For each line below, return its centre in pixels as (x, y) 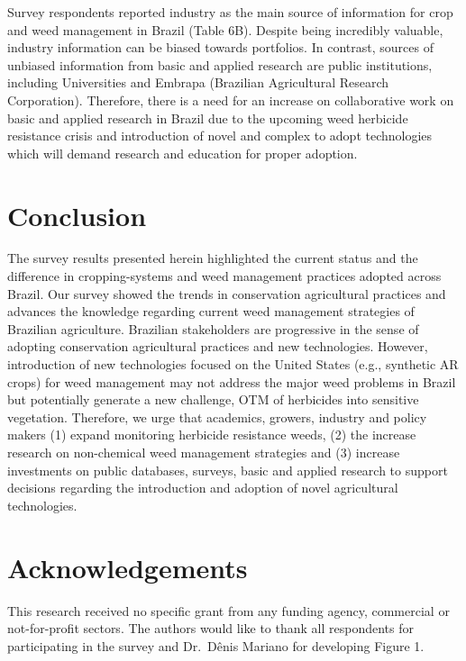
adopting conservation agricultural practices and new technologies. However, (218, 346)
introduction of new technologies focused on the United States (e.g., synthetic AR (233, 364)
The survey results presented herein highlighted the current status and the (213, 258)
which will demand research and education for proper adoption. (183, 153)
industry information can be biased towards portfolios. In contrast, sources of (220, 47)
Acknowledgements (128, 567)
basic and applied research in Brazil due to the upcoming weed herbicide (208, 118)
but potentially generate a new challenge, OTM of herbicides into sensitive (213, 399)
